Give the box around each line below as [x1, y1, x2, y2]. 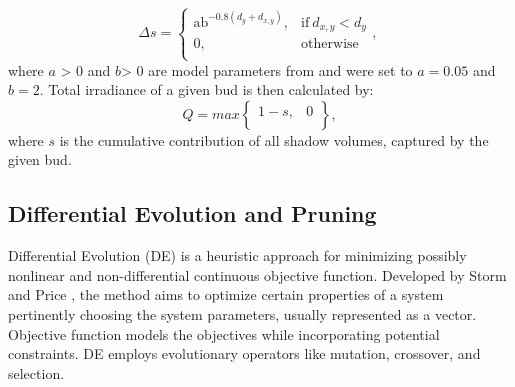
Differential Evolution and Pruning [8, 198, 377, 229]
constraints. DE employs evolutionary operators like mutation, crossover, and [8, 343, 481, 364]
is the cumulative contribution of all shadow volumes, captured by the [59, 129, 489, 150]
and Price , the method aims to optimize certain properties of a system [8, 284, 444, 305]
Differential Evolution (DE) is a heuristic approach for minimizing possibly [8, 245, 467, 266]
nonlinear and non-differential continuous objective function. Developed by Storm [8, 264, 507, 285]
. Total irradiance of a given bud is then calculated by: [39, 79, 374, 100]
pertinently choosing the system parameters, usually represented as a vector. [8, 303, 477, 324]
